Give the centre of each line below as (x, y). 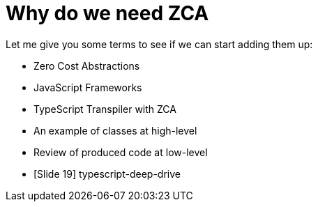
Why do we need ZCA (107, 13)
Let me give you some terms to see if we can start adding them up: (159, 44)
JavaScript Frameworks (88, 87)
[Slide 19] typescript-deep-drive (107, 174)
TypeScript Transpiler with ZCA (105, 109)
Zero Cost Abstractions (87, 66)
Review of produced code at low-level (121, 152)
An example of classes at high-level (115, 130)
